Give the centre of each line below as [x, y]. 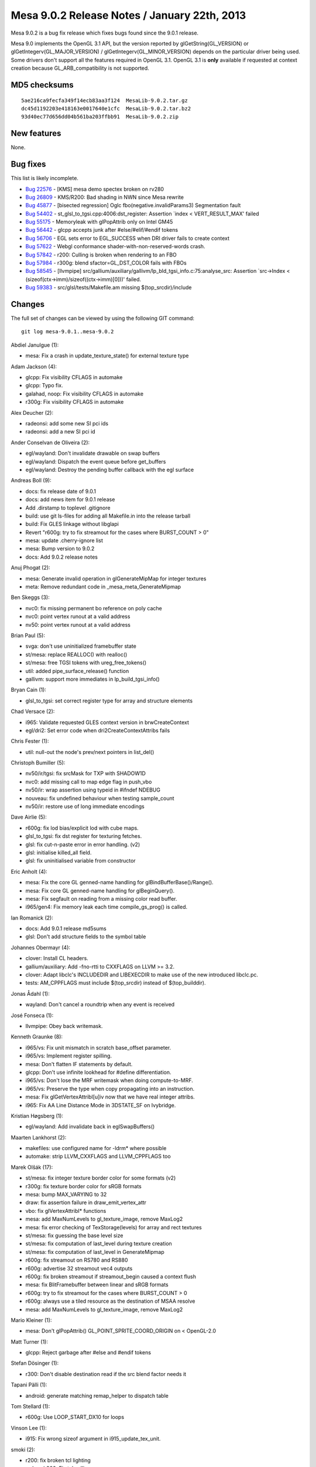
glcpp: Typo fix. [44, 386]
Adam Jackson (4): [34, 366]
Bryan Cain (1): [29, 690]
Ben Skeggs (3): [30, 597]
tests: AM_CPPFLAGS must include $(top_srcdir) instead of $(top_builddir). [116, 983]
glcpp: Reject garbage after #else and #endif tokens [88, 1353]
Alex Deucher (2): [32, 413]
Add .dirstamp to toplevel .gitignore [68, 508]
